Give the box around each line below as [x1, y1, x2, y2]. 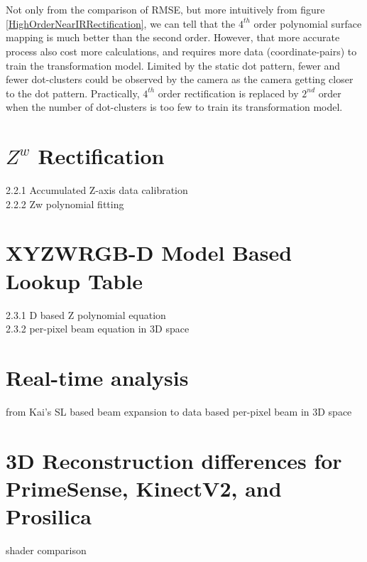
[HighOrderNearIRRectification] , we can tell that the [6, 16, 236, 31]
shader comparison [6, 542, 87, 557]
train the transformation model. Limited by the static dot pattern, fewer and [6, 58, 341, 72]
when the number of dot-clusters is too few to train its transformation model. [6, 99, 343, 114]
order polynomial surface [253, 16, 362, 31]
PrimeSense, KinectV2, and [6, 473, 282, 502]
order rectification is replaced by [158, 85, 299, 100]
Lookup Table [6, 266, 143, 295]
